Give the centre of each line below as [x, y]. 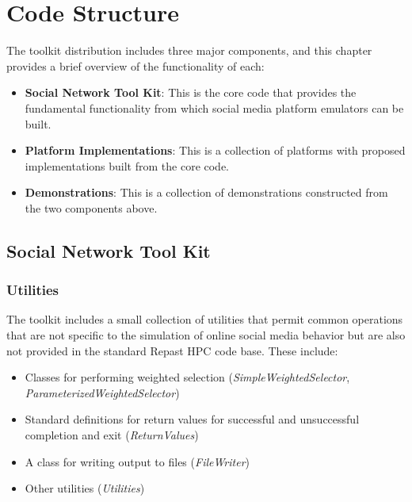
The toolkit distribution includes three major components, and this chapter [189, 50]
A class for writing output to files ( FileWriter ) [137, 461]
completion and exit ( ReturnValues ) [112, 435]
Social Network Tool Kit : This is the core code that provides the [191, 92]
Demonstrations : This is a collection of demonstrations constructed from [206, 192]
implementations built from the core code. [127, 165]
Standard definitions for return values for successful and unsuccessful [192, 419]
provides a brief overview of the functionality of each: [135, 65]
